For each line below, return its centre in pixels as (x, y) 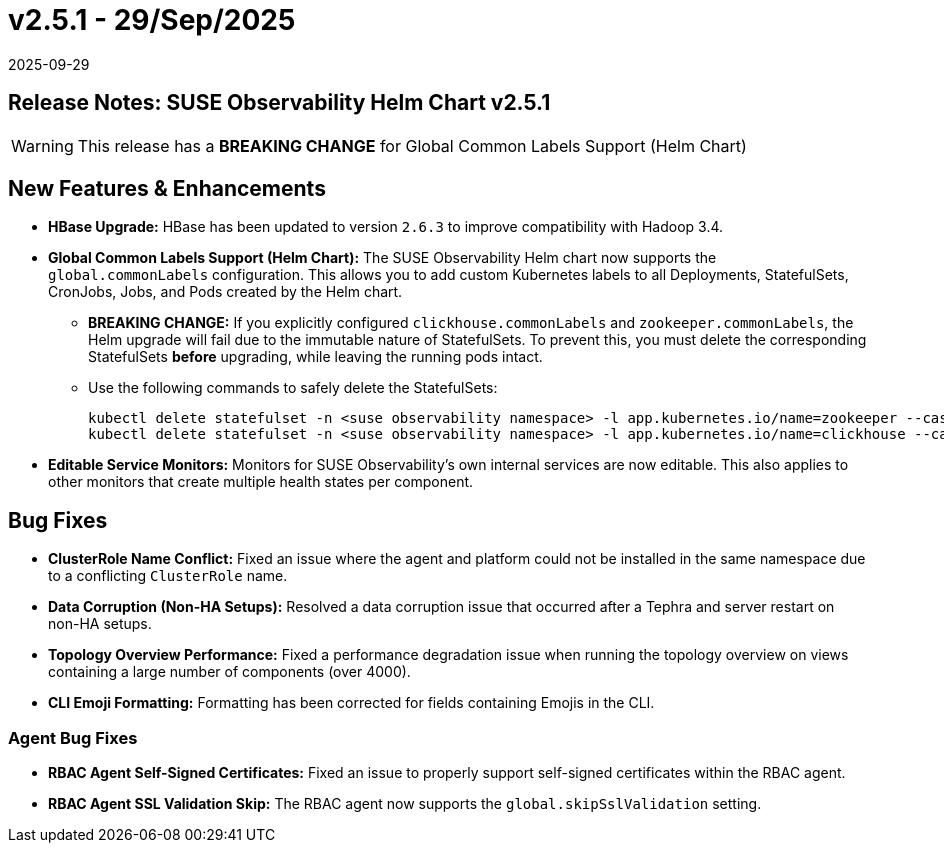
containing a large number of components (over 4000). (229, 672)
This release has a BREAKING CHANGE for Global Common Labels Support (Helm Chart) (412, 145)
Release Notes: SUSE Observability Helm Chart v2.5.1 (279, 103)
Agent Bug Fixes (73, 737)
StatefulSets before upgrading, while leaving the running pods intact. (315, 357)
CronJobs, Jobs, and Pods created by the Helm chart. (225, 292)
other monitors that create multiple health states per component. (261, 482)
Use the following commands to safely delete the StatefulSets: (293, 388)
